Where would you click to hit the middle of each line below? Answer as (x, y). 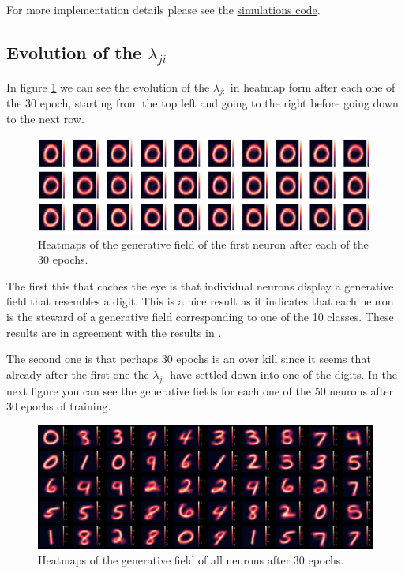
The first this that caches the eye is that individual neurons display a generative (200, 285)
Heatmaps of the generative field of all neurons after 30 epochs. (191, 559)
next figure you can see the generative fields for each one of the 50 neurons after (200, 390)
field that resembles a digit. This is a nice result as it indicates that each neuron (200, 301)
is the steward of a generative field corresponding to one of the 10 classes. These (200, 317)
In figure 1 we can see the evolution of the (108, 86)
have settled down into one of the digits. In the (283, 374)
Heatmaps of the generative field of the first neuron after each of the (203, 243)
